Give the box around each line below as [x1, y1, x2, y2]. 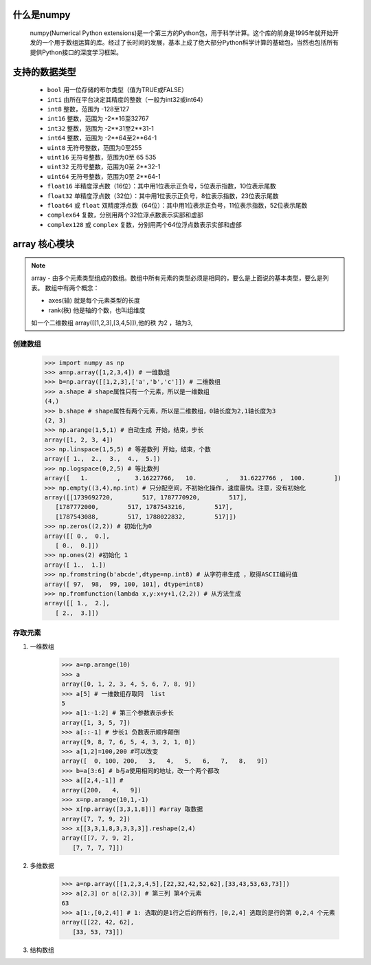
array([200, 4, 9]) [61, 786, 142, 794]
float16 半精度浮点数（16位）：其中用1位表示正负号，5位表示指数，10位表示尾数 [47, 182, 276, 191]
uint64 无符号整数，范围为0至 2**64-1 [47, 172, 161, 180]
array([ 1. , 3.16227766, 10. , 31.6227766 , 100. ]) [44, 475, 341, 482]
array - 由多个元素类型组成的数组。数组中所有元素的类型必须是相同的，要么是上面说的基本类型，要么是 [31, 274, 323, 282]
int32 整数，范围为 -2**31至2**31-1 [47, 124, 155, 132]
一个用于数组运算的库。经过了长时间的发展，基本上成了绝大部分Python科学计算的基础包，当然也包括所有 [41, 39, 339, 47]
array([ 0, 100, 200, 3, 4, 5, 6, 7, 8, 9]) [61, 757, 269, 765]
